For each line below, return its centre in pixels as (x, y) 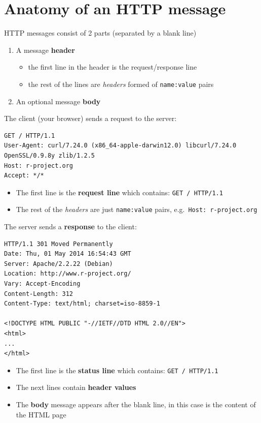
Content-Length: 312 (39, 294)
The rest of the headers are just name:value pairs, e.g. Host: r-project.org (137, 209)
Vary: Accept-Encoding (42, 284)
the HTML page (41, 414)
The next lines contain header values (76, 387)
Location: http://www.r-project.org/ (68, 274)
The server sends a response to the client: (70, 226)
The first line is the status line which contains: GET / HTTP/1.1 (117, 370)
